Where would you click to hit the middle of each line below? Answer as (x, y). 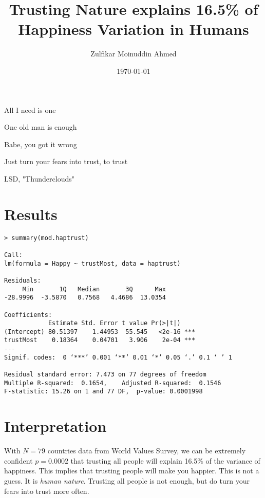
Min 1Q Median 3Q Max (94, 289)
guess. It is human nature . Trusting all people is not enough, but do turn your (127, 480)
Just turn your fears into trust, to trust (66, 161)
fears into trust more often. (47, 491)
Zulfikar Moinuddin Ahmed (134, 54)
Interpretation (55, 426)
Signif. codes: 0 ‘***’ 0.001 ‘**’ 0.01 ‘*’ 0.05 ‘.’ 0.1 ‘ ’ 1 (118, 357)
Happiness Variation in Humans (134, 29)
